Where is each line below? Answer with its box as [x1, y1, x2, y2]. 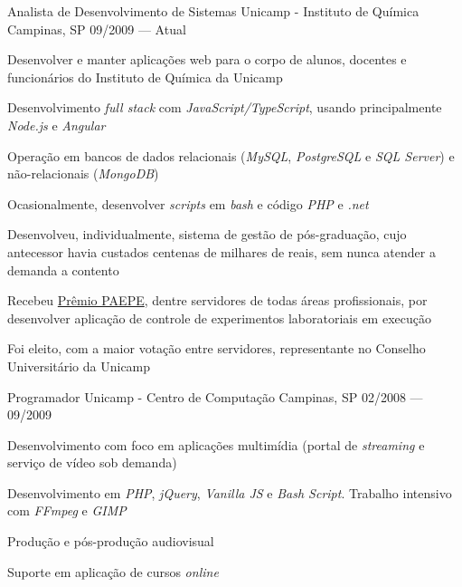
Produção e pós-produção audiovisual [7, 532, 214, 551]
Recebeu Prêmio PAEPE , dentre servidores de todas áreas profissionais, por [7, 291, 428, 310]
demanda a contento [7, 260, 119, 279]
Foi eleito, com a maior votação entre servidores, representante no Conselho [7, 339, 426, 358]
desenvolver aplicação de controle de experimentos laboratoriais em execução [7, 308, 431, 327]
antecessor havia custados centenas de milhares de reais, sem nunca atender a [7, 242, 436, 261]
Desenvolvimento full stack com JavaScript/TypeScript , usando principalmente [7, 98, 442, 117]
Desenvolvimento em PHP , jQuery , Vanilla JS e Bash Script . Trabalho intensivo [7, 483, 452, 502]
